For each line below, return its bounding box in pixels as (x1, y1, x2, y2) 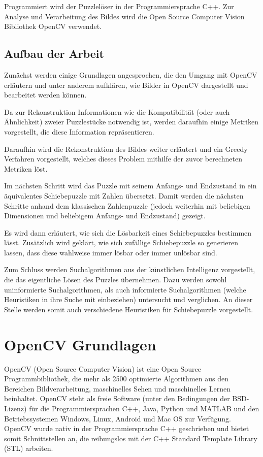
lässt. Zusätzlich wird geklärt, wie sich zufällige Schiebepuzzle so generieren (4, 237, 238, 248)
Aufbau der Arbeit (4, 46, 104, 61)
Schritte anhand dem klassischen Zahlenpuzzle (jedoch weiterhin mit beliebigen (4, 200, 250, 211)
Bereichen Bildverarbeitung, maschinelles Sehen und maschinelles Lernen (4, 383, 231, 394)
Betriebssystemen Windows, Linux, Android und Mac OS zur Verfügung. (4, 413, 231, 423)
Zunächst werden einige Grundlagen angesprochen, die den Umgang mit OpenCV (4, 69, 257, 80)
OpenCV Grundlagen (4, 334, 156, 354)
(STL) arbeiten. (4, 443, 53, 453)
